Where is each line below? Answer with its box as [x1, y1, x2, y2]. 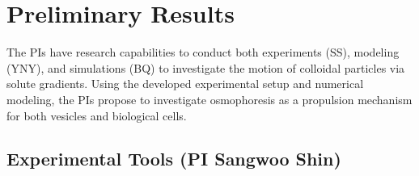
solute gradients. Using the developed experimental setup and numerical [6, 75, 364, 92]
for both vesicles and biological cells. [6, 107, 187, 124]
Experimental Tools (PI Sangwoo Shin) [6, 146, 341, 171]
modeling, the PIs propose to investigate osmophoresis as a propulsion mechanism [6, 90, 413, 107]
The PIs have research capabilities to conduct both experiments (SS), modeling [6, 44, 400, 61]
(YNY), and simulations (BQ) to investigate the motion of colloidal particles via [6, 59, 405, 76]
